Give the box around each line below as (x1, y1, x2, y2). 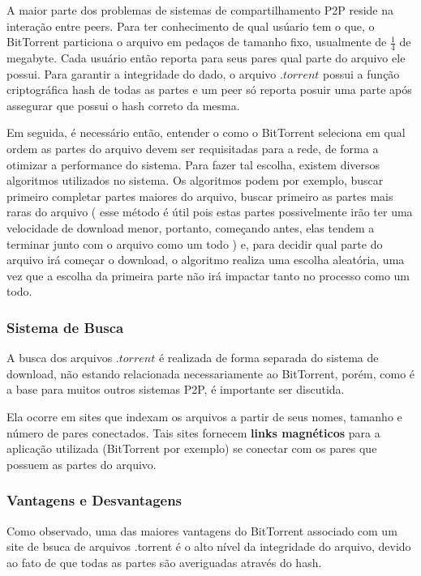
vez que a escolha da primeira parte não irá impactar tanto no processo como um (6, 267, 410, 284)
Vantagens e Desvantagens (6, 490, 183, 510)
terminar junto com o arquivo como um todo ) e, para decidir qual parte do (6, 235, 383, 252)
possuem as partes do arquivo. (6, 455, 157, 472)
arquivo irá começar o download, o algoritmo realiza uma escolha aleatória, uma (6, 251, 405, 268)
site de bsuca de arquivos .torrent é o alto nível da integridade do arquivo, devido (6, 538, 411, 555)
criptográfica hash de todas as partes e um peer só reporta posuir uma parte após (6, 81, 412, 98)
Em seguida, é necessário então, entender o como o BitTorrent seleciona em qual (6, 124, 406, 141)
